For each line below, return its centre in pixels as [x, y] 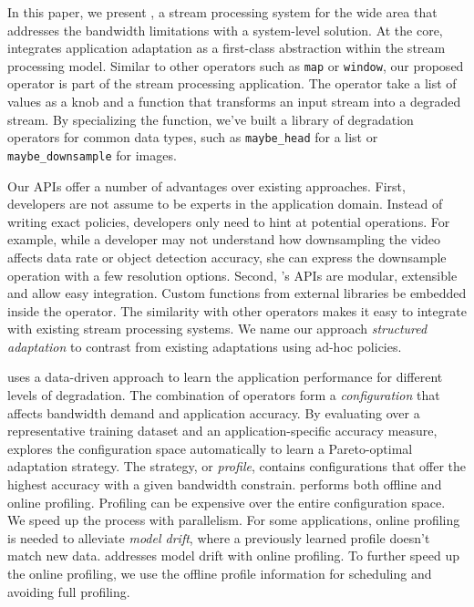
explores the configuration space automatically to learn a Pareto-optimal [210, 448]
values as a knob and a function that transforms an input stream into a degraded [234, 102]
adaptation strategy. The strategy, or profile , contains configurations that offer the [237, 466]
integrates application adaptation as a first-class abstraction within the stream [227, 48]
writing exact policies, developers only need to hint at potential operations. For [229, 221]
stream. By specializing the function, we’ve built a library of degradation [211, 119]
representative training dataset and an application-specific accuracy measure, [222, 431]
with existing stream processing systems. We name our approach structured [217, 329]
